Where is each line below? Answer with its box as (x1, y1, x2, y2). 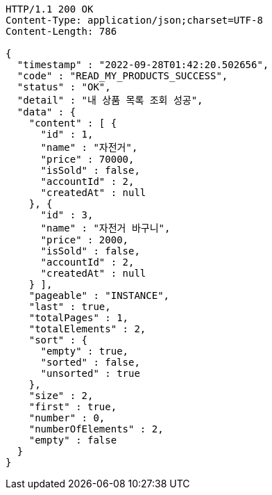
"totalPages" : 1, (28, 312, 129, 323)
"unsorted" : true (40, 368, 140, 379)
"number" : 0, (28, 412, 105, 423)
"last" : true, (28, 301, 111, 312)
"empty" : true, (40, 346, 129, 357)
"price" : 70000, (40, 154, 135, 165)
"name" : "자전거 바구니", (40, 222, 171, 234)
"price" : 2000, (40, 234, 129, 245)
